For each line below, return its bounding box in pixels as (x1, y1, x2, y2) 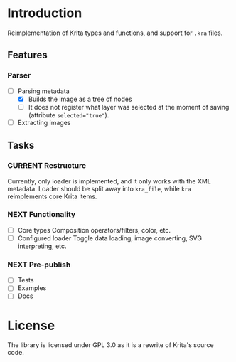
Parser (7, 70, 31, 80)
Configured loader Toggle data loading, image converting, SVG (17, 233, 203, 243)
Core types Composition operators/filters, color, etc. (17, 225, 171, 234)
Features (7, 49, 48, 61)
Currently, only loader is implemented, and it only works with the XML (7, 176, 212, 186)
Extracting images (17, 118, 71, 127)
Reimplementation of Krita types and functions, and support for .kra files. (7, 28, 223, 37)
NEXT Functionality (7, 210, 76, 220)
